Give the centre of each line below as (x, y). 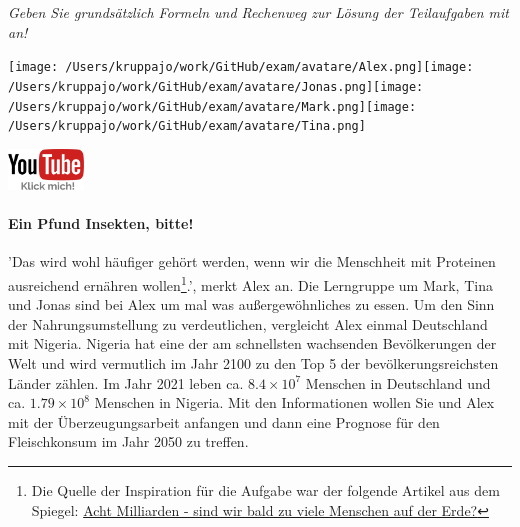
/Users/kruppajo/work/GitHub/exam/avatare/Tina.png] (187, 126)
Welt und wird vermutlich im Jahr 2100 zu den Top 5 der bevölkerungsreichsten (253, 363)
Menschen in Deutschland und (398, 382)
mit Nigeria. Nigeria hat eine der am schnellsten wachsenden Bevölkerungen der (252, 343)
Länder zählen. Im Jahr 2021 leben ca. (126, 382)
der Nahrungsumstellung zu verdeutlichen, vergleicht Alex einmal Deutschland (248, 323)
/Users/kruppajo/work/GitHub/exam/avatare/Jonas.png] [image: (216, 86)
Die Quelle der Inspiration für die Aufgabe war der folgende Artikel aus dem (265, 490)
